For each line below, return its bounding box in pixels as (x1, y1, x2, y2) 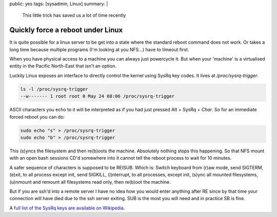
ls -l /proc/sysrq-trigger (20, 86, 88, 92)
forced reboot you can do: (9, 113, 65, 120)
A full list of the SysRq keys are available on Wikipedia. (9, 205, 125, 211)
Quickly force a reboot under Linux (9, 26, 123, 34)
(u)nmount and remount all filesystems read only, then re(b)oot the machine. (9, 179, 171, 185)
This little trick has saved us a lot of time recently (22, 12, 126, 18)
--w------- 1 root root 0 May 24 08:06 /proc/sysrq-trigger (20, 93, 175, 100)
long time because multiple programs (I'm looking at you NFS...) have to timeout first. (9, 46, 189, 52)
